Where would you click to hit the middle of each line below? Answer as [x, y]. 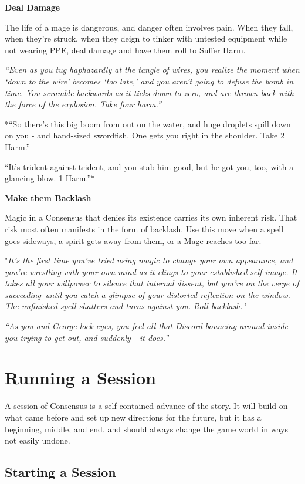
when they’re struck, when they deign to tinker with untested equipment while [146, 38]
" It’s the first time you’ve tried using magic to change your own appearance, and [149, 260]
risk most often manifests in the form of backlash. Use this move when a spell [144, 229]
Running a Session [80, 378]
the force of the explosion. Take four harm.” [83, 104]
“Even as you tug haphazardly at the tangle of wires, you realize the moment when [152, 70]
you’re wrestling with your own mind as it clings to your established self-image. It [151, 271]
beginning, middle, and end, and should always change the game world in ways [146, 429]
